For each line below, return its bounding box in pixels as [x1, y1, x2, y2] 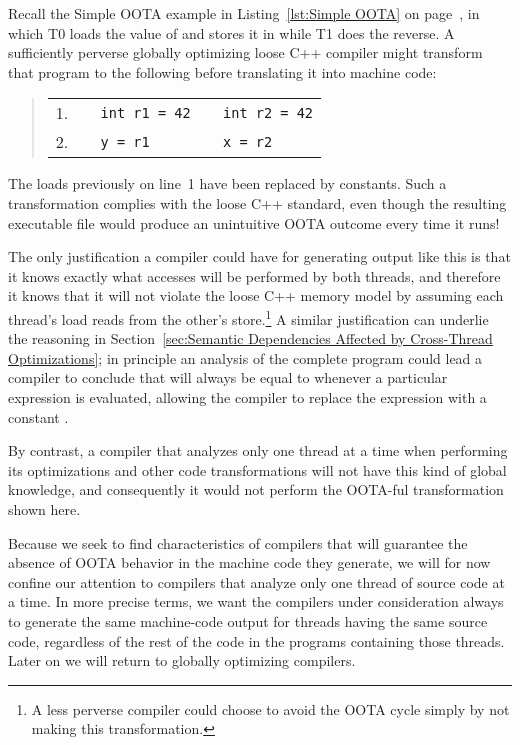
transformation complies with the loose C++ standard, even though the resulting [8, 192, 507, 213]
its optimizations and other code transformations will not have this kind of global [8, 459, 507, 480]
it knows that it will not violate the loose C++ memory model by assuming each [8, 285, 504, 306]
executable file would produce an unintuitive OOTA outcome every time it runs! [8, 212, 500, 233]
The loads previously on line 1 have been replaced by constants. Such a [8, 173, 447, 194]
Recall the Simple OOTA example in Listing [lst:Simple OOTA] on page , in [8, 3, 480, 23]
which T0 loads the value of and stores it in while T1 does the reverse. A [8, 22, 455, 43]
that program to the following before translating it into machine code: [8, 61, 437, 82]
